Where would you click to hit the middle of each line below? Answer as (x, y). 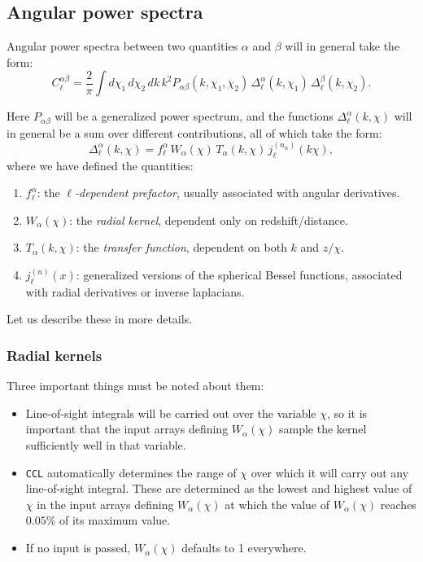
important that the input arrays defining (127, 429)
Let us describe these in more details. (100, 319)
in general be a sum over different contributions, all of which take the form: (194, 132)
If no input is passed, (78, 548)
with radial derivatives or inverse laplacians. (135, 291)
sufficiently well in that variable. (106, 445)
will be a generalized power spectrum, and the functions (194, 116)
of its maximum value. (115, 520)
